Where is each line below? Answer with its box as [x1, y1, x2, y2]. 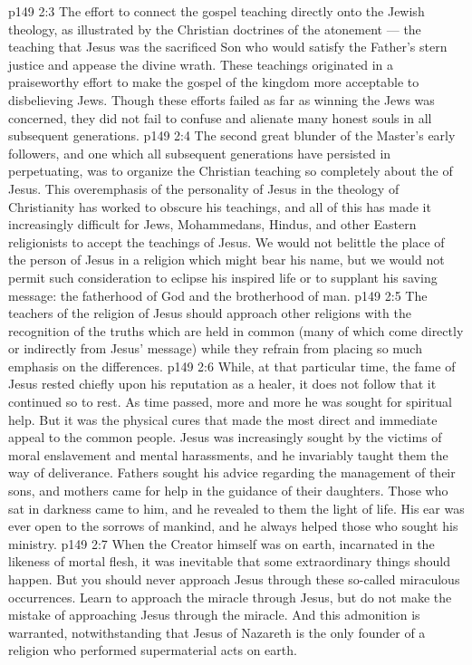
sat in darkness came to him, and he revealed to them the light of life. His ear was [8, 498, 465, 517]
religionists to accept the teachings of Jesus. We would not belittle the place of [8, 232, 445, 251]
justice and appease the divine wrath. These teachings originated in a [8, 54, 394, 73]
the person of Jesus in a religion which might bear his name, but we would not [8, 250, 445, 269]
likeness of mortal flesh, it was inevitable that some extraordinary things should [8, 552, 450, 571]
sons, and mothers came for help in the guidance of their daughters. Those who [8, 481, 448, 500]
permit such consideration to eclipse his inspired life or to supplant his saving [8, 267, 438, 286]
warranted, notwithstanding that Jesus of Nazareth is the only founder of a [8, 622, 426, 641]
